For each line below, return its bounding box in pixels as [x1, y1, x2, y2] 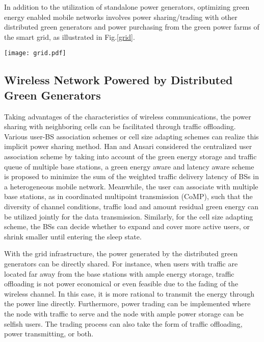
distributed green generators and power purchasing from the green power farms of [4, 21, 259, 32]
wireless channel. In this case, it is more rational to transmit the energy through [4, 288, 255, 299]
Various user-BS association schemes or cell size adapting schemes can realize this [4, 131, 259, 141]
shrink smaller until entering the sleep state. [4, 231, 142, 241]
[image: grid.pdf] [4, 50, 66, 57]
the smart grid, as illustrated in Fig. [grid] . [4, 31, 135, 42]
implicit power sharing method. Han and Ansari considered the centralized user [4, 141, 252, 152]
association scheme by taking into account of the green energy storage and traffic [4, 151, 257, 161]
